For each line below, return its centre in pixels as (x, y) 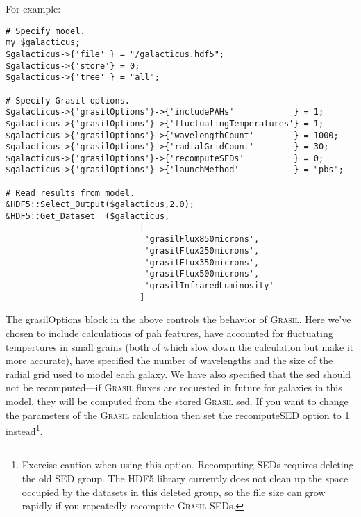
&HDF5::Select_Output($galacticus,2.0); (100, 205)
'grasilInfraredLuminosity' (209, 286)
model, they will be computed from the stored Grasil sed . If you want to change (177, 401)
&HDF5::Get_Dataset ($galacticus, (88, 216)
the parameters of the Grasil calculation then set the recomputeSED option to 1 (178, 415)
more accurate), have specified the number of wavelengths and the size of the (169, 360)
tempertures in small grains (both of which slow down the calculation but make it (180, 346)
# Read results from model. (70, 193)
